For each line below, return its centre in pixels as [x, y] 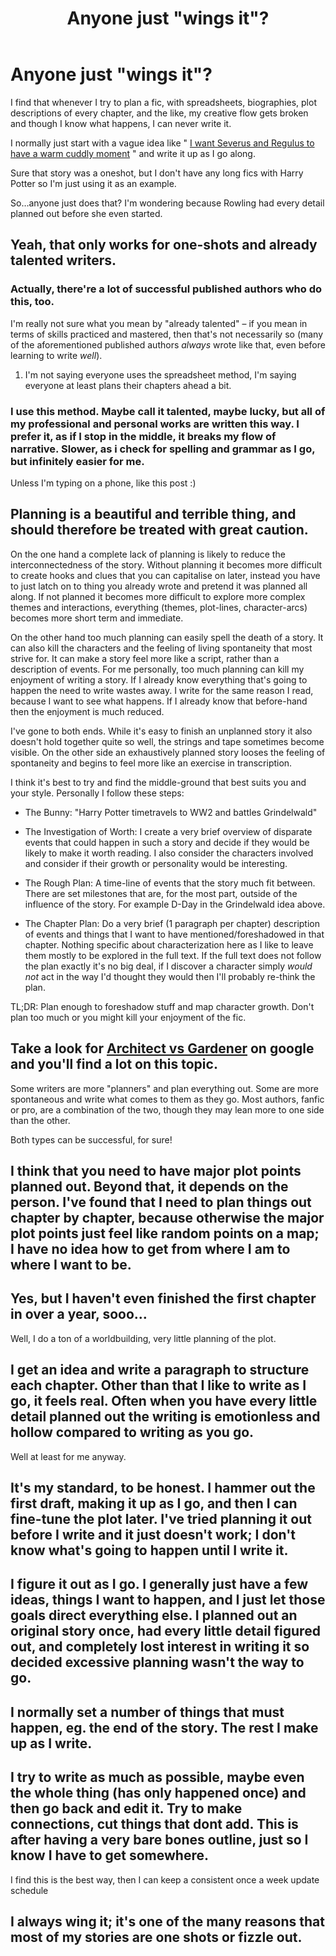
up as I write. [51, 1743]
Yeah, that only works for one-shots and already [164, 245]
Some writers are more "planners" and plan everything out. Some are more [164, 1088]
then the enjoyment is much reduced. [87, 711]
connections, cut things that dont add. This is [154, 1824]
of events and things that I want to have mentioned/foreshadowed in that [174, 934]
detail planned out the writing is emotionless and [165, 1417]
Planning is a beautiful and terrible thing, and [153, 514]
